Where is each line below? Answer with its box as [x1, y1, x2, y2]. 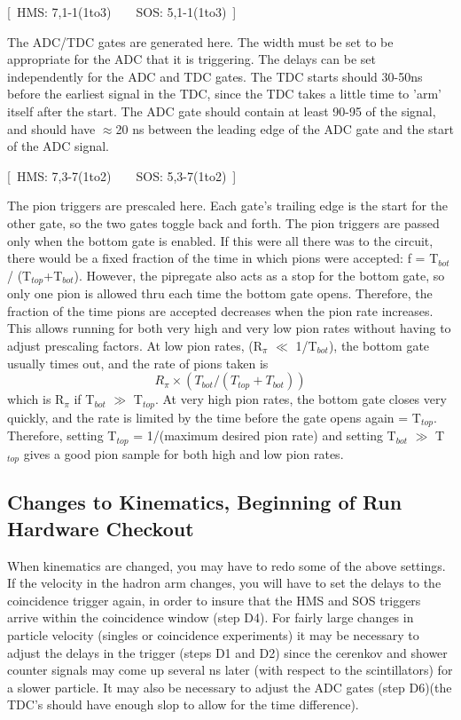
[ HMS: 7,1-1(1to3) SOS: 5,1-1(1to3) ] [7, 3, 237, 20]
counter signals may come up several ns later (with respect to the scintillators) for [7, 661, 453, 679]
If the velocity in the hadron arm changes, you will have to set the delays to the [7, 574, 441, 592]
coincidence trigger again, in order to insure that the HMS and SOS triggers [7, 590, 421, 609]
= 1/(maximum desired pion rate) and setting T [133, 426, 396, 445]
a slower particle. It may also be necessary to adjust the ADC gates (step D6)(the [7, 677, 452, 696]
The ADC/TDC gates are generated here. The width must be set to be [7, 32, 394, 51]
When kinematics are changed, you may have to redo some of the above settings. [7, 556, 446, 574]
